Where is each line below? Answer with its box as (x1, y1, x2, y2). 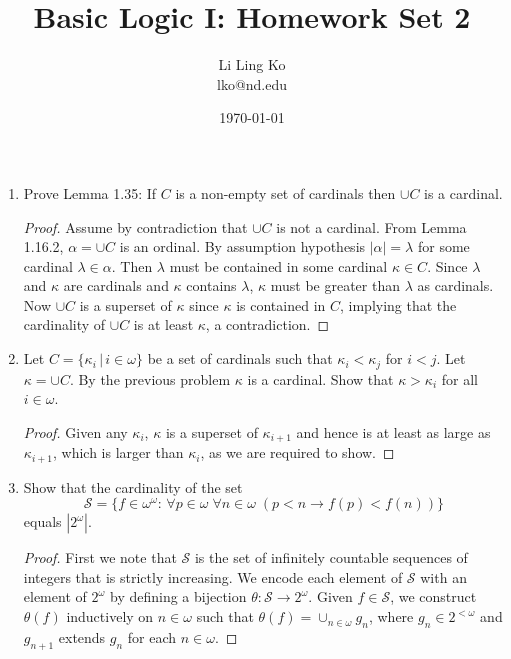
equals (23, 511, 62, 532)
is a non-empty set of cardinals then (175, 182, 396, 203)
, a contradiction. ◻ (205, 314, 330, 335)
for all (441, 368, 478, 389)
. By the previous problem (69, 368, 231, 389)
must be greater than (270, 275, 401, 296)
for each (127, 626, 177, 647)
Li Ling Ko (218, 54, 286, 75)
